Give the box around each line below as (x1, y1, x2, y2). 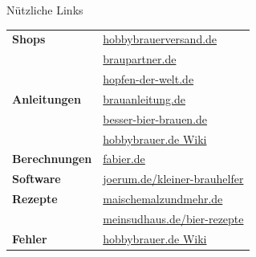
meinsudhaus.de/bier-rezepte (103, 210, 244, 226)
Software (12, 170, 61, 187)
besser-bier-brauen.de (103, 110, 208, 127)
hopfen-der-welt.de (103, 71, 194, 88)
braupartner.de (103, 51, 177, 67)
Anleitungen (12, 90, 81, 107)
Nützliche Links (6, 2, 83, 18)
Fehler (12, 230, 47, 247)
